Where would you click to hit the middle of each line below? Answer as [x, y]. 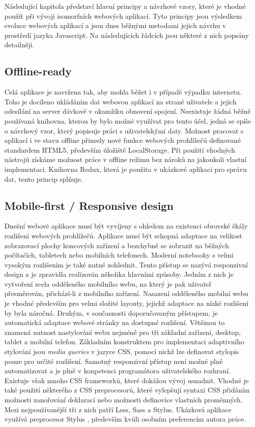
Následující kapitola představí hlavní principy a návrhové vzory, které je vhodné [125, 6]
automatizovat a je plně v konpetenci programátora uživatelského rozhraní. [118, 371]
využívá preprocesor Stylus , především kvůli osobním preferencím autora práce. [125, 419]
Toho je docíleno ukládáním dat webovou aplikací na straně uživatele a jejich [121, 101]
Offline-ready [38, 71]
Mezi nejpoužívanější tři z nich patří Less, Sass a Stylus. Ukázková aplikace [118, 409]
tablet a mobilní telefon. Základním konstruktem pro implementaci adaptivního [124, 342]
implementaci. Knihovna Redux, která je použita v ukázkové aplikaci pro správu [126, 169]
